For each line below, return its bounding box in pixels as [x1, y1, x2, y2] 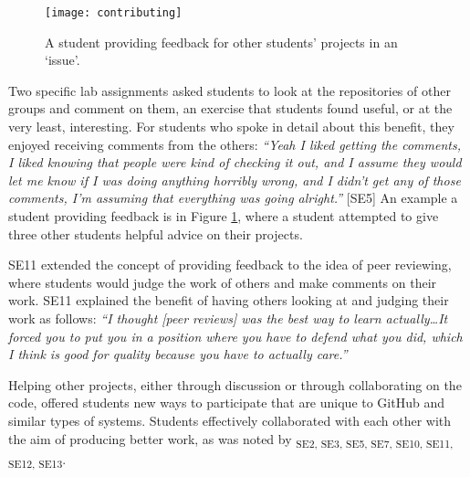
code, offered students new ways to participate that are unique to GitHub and [8, 393, 445, 412]
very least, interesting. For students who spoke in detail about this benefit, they [8, 117, 454, 136]
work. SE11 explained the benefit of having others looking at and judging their [8, 291, 449, 310]
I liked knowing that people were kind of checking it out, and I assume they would [8, 153, 462, 172]
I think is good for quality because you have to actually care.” [8, 344, 348, 364]
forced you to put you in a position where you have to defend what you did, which [8, 326, 463, 345]
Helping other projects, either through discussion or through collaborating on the [8, 375, 462, 394]
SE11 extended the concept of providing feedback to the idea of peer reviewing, [8, 255, 452, 274]
